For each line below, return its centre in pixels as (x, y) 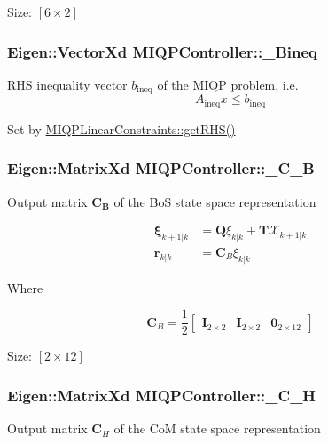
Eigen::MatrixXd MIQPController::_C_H (162, 395)
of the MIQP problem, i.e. (228, 84)
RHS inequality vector (67, 84)
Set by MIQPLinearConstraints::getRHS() (121, 128)
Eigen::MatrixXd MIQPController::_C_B (161, 168)
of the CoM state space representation (217, 428)
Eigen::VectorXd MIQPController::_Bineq (163, 51)
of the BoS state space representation (215, 201)
